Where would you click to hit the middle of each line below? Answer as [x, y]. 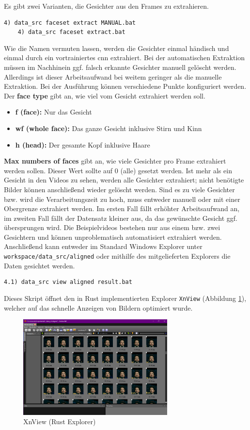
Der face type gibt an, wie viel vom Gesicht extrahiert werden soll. [105, 95]
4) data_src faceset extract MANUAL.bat [70, 23]
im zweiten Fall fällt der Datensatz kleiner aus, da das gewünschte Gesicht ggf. [121, 218]
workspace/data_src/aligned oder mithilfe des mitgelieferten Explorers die [117, 256]
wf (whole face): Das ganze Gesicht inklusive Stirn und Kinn [109, 128]
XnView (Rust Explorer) [60, 422]
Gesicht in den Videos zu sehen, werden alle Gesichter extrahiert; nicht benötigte [124, 180]
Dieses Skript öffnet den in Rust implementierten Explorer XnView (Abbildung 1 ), [125, 298]
